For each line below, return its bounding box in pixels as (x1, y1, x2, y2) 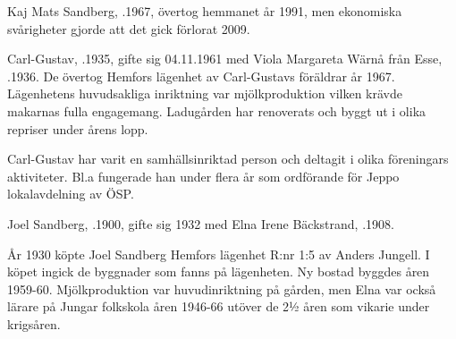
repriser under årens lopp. (7, 119, 148, 138)
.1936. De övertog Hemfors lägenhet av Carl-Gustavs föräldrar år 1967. (7, 66, 395, 85)
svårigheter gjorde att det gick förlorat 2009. (7, 19, 250, 38)
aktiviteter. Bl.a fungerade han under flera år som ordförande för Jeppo (7, 166, 400, 185)
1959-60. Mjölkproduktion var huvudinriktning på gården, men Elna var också (7, 279, 436, 298)
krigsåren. (7, 314, 61, 333)
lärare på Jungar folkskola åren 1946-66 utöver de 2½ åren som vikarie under (7, 297, 430, 316)
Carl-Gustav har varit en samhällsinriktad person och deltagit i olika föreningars (7, 149, 449, 168)
